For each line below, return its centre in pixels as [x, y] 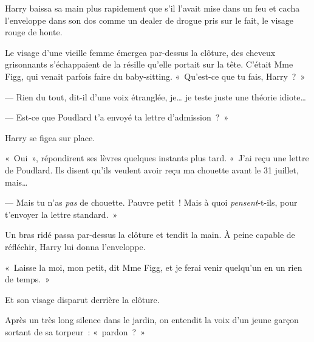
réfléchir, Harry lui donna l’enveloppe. [75, 246]
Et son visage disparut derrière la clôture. [82, 299]
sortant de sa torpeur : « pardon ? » [75, 331]
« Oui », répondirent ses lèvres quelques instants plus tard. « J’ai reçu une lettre [157, 158]
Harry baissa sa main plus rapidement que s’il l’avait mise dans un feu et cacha [152, 8]
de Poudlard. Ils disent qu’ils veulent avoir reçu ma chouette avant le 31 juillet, [152, 169]
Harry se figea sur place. [50, 137]
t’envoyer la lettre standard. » [61, 214]
